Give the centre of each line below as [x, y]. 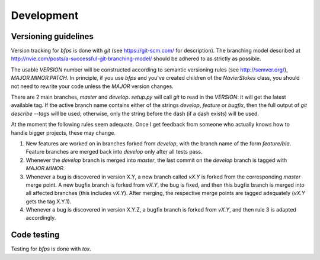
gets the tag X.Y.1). [49, 201]
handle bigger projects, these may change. [63, 132]
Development [45, 15]
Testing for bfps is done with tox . [51, 249]
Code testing [35, 235]
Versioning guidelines [52, 36]
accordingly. [41, 218]
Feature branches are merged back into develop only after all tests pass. [114, 152]
